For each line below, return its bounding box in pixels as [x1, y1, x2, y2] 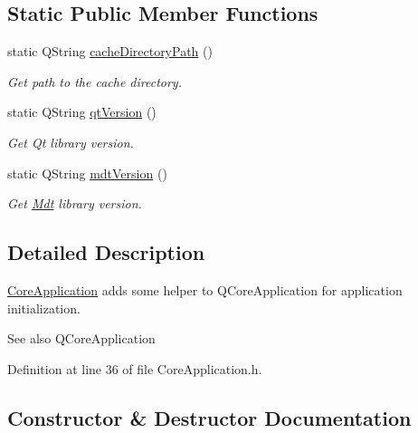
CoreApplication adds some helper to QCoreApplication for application [7, 280, 403, 299]
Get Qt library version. [7, 132, 134, 151]
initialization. [7, 298, 81, 317]
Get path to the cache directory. [7, 72, 182, 91]
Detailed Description [7, 238, 205, 266]
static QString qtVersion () [7, 102, 157, 121]
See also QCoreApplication [7, 329, 156, 348]
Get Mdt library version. [7, 194, 142, 213]
